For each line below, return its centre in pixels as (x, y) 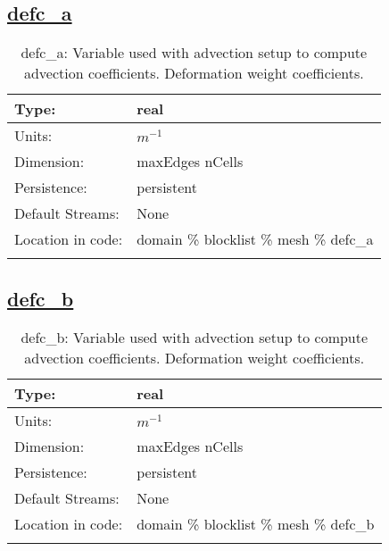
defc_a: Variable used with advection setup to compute (194, 53)
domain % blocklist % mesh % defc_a (255, 239)
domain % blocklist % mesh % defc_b (256, 524)
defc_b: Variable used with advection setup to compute (194, 338)
